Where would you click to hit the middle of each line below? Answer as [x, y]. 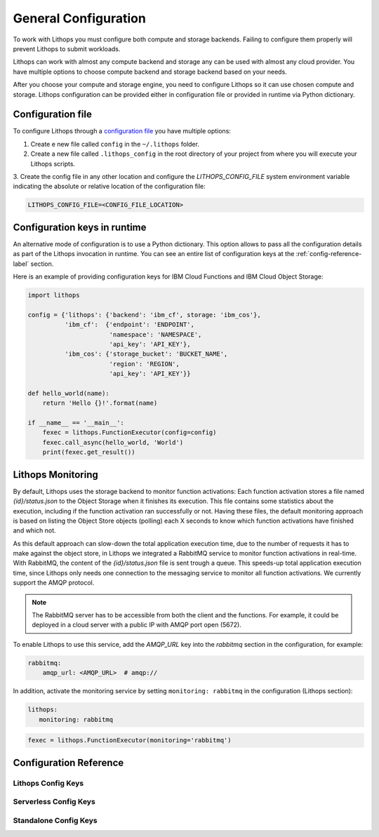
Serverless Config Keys [54, 802]
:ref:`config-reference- [329, 254]
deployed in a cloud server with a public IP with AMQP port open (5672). [137, 625]
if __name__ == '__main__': [76, 423]
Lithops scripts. [53, 163]
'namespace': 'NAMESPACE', [155, 334]
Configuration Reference [68, 762]
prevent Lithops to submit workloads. [67, 48]
